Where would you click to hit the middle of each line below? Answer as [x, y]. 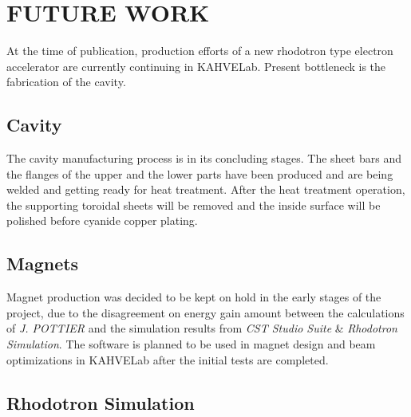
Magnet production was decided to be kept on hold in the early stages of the [194, 297]
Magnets [43, 264]
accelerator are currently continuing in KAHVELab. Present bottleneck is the [196, 66]
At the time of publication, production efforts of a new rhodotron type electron [200, 51]
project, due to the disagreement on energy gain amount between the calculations [205, 312]
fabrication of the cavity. [66, 82]
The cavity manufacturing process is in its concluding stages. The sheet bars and [204, 158]
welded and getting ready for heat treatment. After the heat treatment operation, [206, 189]
